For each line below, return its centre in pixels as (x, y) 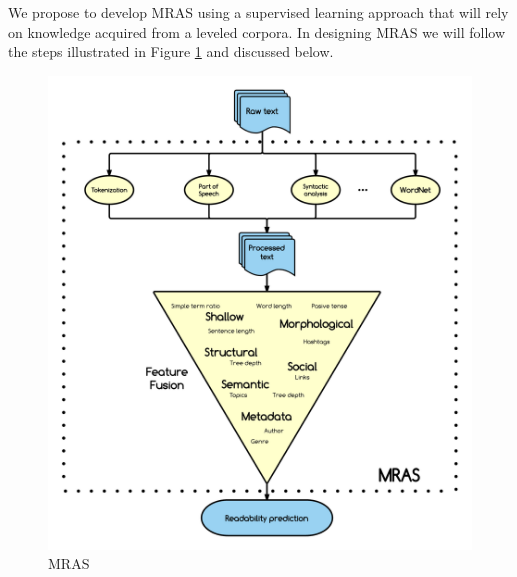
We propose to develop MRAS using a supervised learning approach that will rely (258, 12)
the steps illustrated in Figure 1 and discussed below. (171, 51)
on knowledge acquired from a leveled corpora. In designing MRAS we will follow (257, 31)
